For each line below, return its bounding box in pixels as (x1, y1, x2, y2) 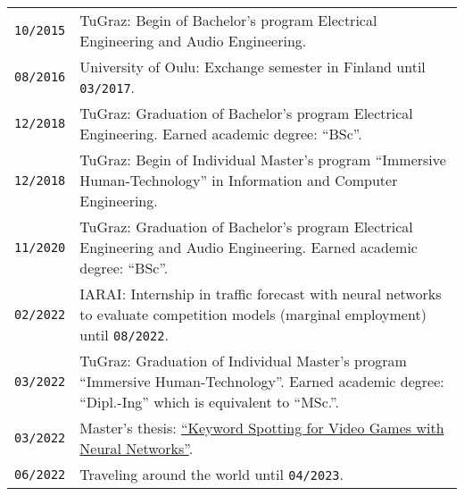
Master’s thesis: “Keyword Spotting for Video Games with (79, 417, 444, 438)
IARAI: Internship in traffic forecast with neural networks (79, 283, 442, 304)
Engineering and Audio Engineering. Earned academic (79, 237, 418, 257)
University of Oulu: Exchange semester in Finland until (79, 56, 426, 77)
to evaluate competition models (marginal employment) (79, 304, 427, 324)
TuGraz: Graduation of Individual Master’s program (79, 350, 407, 371)
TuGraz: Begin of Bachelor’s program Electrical (79, 10, 377, 30)
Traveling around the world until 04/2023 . (79, 464, 344, 484)
